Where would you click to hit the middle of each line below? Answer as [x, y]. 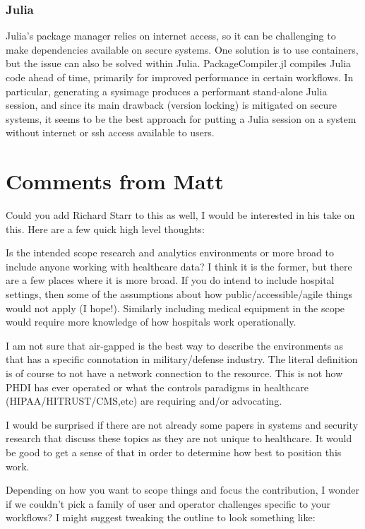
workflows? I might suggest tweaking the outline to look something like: [161, 517]
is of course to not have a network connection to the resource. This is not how [174, 373]
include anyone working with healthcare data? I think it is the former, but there [179, 266]
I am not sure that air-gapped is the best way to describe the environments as [175, 345]
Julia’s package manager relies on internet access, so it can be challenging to [171, 36]
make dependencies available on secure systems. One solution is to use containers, [182, 49]
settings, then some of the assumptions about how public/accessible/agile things [179, 294]
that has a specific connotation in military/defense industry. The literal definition [182, 359]
